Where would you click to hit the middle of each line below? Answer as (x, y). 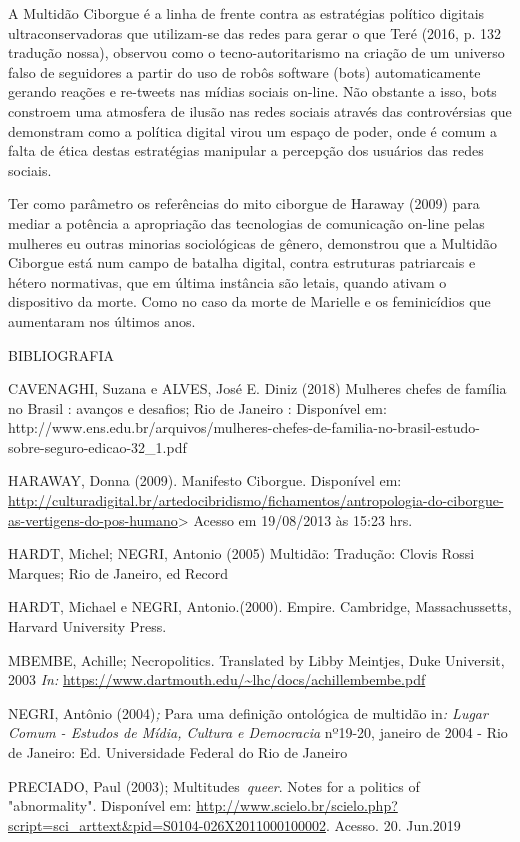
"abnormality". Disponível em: (100, 805)
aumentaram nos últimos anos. (102, 320)
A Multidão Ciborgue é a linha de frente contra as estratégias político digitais (246, 13)
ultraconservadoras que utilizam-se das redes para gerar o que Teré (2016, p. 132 (254, 32)
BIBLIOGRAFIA (61, 354)
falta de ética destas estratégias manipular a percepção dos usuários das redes (246, 150)
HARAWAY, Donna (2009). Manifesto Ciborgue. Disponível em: (205, 480)
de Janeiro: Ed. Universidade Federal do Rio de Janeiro (178, 752)
